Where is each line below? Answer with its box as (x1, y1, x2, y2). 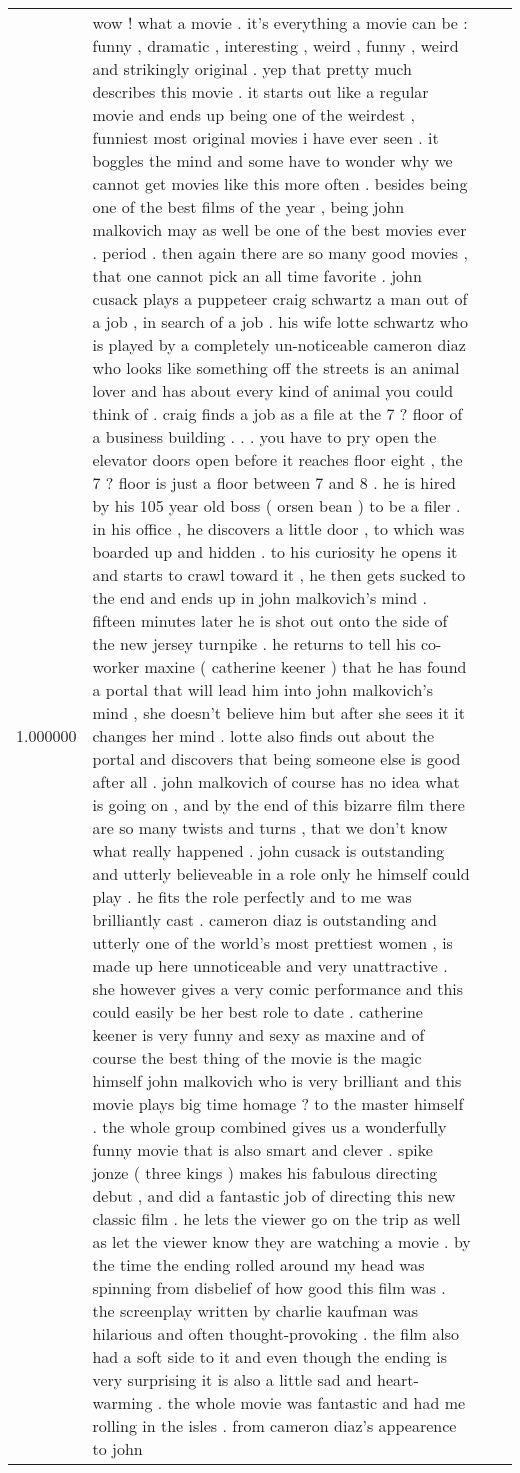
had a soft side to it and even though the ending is (92, 1345, 447, 1368)
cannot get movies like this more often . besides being (92, 172, 468, 195)
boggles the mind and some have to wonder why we (92, 149, 453, 172)
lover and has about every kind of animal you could (92, 379, 454, 402)
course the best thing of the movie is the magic (92, 1046, 422, 1069)
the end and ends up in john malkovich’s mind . (92, 586, 427, 609)
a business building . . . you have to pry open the (92, 425, 437, 448)
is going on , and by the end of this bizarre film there (92, 793, 465, 816)
